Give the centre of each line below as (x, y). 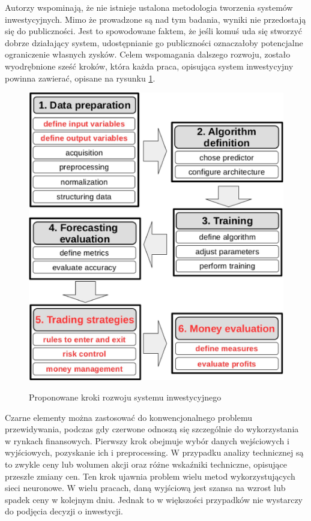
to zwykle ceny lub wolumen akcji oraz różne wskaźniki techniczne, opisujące (146, 464)
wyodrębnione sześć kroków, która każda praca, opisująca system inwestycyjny (149, 66)
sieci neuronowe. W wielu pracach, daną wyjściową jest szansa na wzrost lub (145, 488)
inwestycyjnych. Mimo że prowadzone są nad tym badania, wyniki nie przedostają (155, 19)
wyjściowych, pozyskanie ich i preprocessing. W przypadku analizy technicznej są (154, 452)
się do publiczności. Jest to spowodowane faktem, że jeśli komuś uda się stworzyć (154, 31)
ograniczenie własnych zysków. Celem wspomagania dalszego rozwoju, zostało (148, 54)
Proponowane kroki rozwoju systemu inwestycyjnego (125, 397)
